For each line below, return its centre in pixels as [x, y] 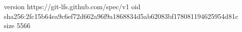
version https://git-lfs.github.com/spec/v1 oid [72, 6]
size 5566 [17, 25]
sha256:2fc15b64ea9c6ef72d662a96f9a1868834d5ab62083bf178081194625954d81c [121, 16]
